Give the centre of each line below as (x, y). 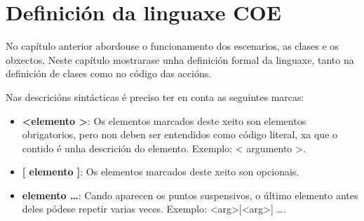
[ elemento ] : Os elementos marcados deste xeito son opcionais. (161, 172)
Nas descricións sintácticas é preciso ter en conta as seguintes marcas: (155, 96)
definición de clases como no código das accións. (109, 73)
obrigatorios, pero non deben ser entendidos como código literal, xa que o (180, 134)
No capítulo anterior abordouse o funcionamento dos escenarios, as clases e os (172, 46)
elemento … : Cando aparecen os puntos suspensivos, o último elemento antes (190, 195)
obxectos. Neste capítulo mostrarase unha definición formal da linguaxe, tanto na (180, 59)
